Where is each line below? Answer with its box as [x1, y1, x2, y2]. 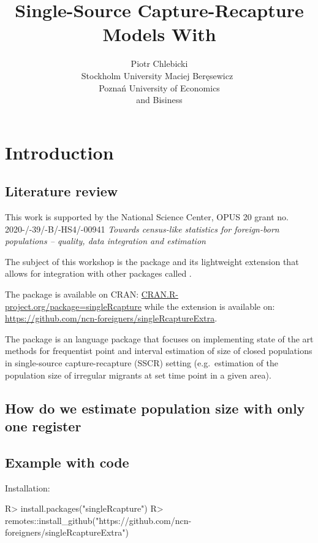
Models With [102, 21, 216, 47]
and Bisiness [136, 93, 183, 106]
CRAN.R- [141, 288, 178, 301]
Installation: [5, 481, 50, 494]
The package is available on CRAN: [5, 288, 139, 301]
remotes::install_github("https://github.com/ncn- [5, 514, 192, 526]
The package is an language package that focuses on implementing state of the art [5, 332, 314, 345]
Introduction [5, 139, 114, 164]
